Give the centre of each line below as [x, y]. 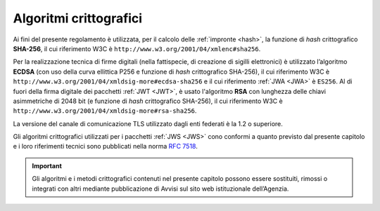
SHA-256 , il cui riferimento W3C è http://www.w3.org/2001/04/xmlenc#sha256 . [137, 48]
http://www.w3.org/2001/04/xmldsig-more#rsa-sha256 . [105, 111]
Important [47, 165]
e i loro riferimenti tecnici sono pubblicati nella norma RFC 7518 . [106, 147]
